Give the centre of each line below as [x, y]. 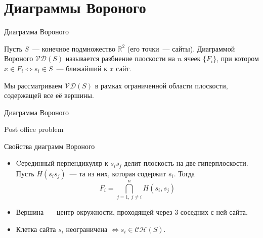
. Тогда [184, 173]
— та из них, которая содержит [118, 173]
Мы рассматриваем [33, 85]
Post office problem [34, 129]
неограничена [87, 229]
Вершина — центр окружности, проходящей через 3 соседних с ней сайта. [132, 212]
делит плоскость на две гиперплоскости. [186, 163]
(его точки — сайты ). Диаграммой [181, 48]
